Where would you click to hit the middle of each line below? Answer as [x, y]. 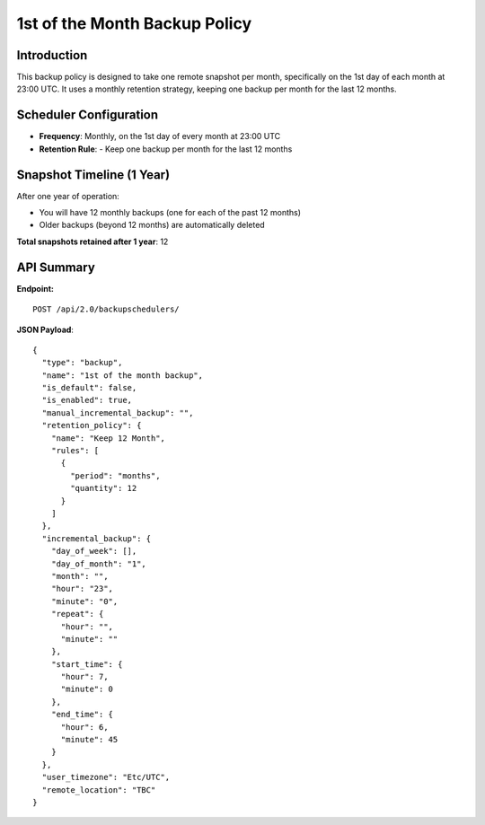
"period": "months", [115, 475]
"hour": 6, [84, 727]
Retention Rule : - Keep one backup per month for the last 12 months [166, 149]
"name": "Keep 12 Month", [108, 438]
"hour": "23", [82, 589]
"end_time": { [82, 715]
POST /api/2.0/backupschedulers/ [106, 309]
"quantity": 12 [104, 488]
